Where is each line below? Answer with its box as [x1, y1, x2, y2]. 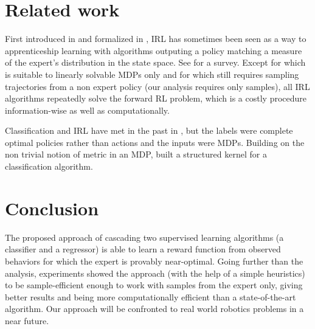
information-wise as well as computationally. [5, 103, 170, 116]
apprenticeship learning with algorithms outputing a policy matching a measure [5, 44, 302, 57]
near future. [5, 314, 49, 327]
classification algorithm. [5, 160, 93, 173]
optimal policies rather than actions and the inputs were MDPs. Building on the [5, 136, 305, 148]
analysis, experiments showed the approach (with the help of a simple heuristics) [5, 266, 305, 279]
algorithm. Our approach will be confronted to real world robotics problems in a [5, 302, 304, 315]
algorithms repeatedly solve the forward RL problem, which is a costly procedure [5, 92, 307, 105]
